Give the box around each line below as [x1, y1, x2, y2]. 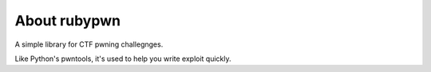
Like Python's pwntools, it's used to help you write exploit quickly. [14, 54, 231, 63]
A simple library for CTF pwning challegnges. [14, 40, 164, 49]
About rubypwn [14, 12, 121, 29]
